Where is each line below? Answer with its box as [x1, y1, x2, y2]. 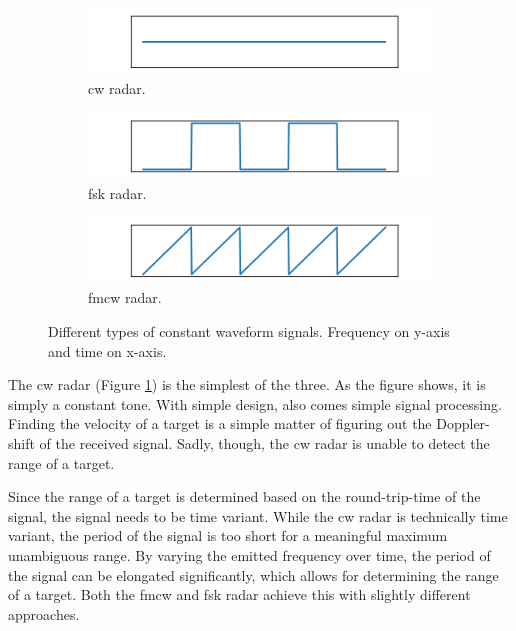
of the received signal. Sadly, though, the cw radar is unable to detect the [39, 433, 490, 454]
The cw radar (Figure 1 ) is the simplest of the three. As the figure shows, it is [8, 374, 486, 395]
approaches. [8, 603, 80, 624]
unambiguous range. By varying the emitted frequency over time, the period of [8, 545, 491, 565]
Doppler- [436, 413, 490, 434]
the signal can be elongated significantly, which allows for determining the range [8, 564, 499, 585]
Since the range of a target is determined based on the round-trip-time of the [8, 486, 481, 507]
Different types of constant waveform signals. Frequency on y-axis [48, 321, 450, 342]
